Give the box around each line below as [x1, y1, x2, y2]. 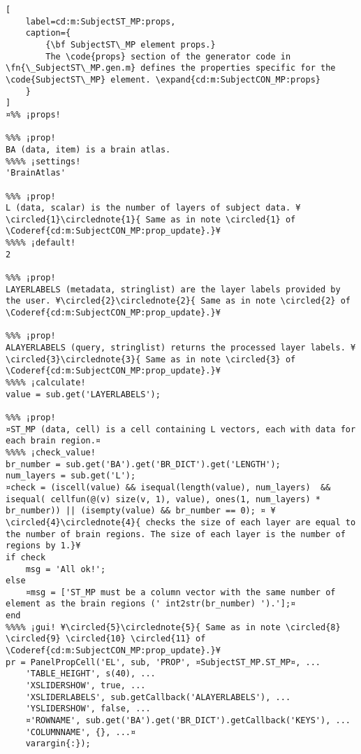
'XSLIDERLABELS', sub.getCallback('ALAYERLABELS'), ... [25, 692, 291, 702]
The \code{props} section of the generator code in [45, 51, 291, 62]
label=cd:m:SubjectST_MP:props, [25, 16, 176, 27]
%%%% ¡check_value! [6, 447, 96, 457]
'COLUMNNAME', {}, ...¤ [25, 727, 136, 737]
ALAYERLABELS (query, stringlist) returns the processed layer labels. [6, 343, 346, 353]
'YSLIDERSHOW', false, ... [25, 704, 151, 714]
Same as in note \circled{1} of [145, 214, 296, 225]
